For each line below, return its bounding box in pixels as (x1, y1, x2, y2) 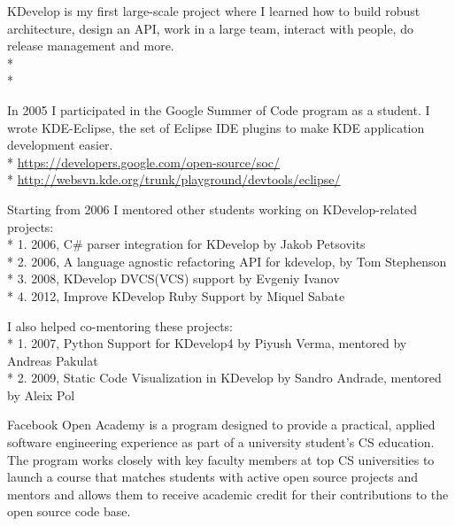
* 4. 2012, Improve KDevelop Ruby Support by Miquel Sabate (7, 286, 345, 305)
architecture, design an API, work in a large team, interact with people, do (7, 19, 413, 37)
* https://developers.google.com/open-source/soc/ (7, 152, 280, 171)
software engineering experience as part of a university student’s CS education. (7, 433, 435, 452)
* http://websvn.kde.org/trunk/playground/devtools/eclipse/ (7, 170, 341, 189)
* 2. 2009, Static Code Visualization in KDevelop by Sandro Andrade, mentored (7, 368, 442, 387)
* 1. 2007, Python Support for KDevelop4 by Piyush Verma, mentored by (7, 334, 407, 352)
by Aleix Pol (7, 385, 75, 404)
